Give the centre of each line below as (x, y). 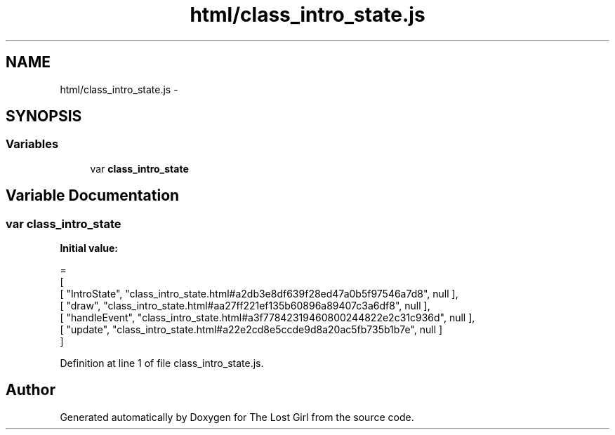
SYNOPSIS (44, 116)
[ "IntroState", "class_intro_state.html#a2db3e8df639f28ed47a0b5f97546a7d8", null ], (259, 294)
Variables (32, 144)
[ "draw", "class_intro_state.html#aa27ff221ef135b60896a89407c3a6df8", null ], (245, 306)
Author (31, 390)
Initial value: (89, 248)
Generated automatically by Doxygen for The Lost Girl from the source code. (237, 417)
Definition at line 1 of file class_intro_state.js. (162, 363)
